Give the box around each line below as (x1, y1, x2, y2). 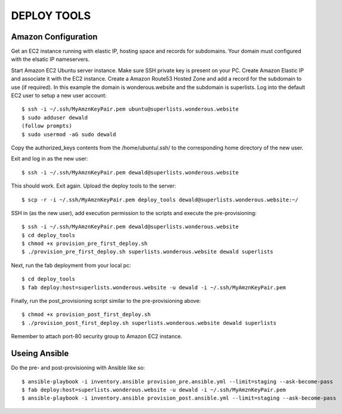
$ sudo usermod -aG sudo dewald (21, 131, 116, 137)
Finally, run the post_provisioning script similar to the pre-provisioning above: (11, 298, 201, 305)
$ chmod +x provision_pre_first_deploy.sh (21, 240, 148, 247)
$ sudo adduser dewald (21, 114, 88, 121)
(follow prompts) (21, 122, 72, 130)
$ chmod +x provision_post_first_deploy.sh (21, 311, 151, 318)
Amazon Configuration (11, 32, 98, 42)
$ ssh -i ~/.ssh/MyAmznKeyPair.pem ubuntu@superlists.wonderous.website (21, 106, 239, 113)
